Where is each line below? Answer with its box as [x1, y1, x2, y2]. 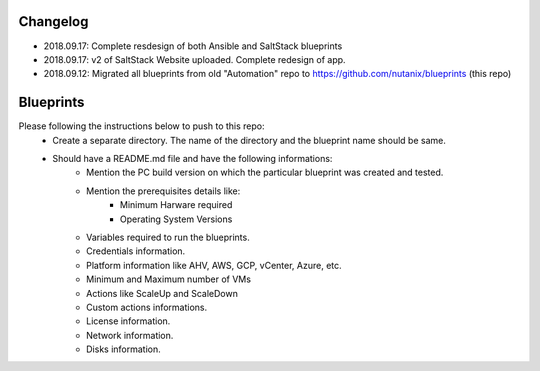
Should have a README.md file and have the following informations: [52, 152, 333, 164]
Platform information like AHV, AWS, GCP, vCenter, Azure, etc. [86, 259, 342, 271]
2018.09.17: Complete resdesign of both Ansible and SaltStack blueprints [43, 40, 343, 52]
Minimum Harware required [120, 199, 233, 211]
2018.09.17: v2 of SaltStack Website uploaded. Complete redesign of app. [43, 53, 346, 65]
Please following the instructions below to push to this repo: [18, 120, 265, 132]
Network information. [86, 329, 174, 341]
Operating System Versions [120, 213, 233, 225]
